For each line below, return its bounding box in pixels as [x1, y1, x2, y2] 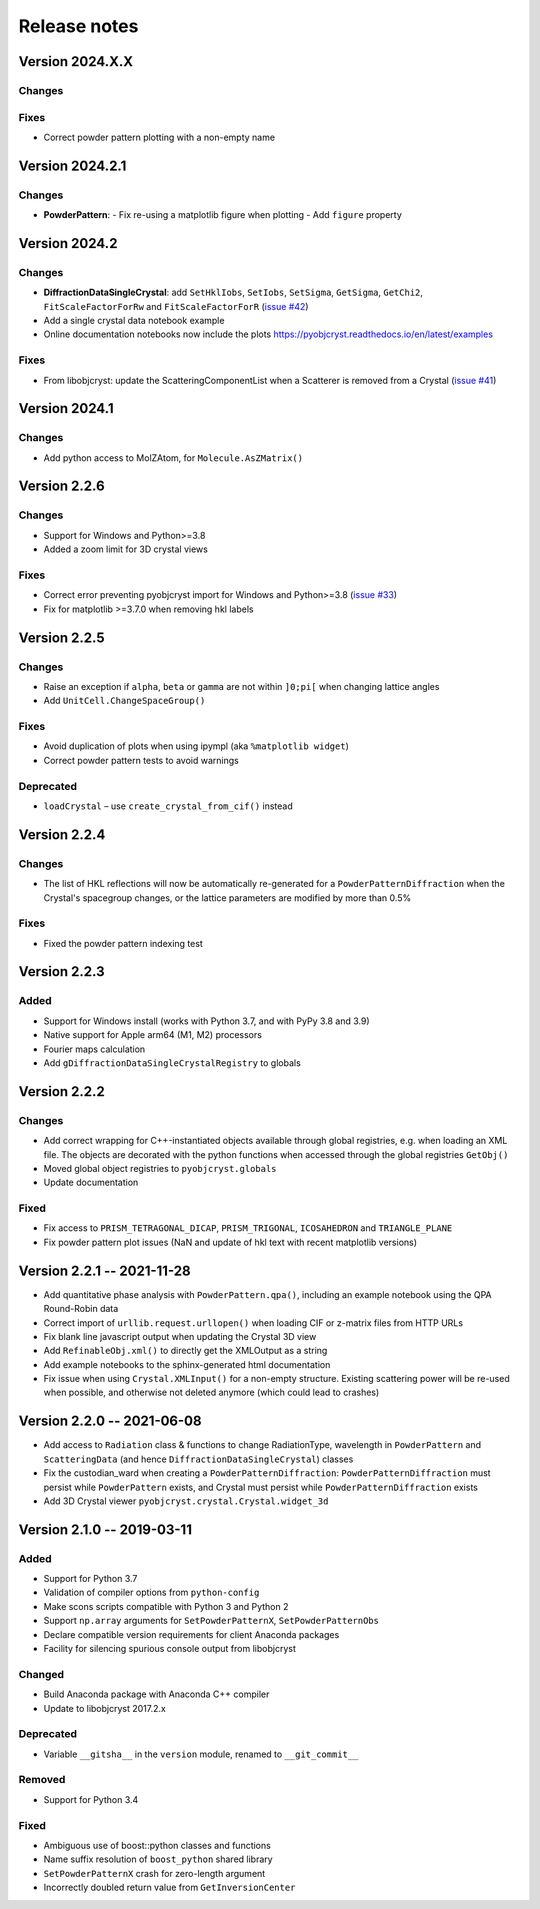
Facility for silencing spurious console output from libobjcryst [43, 1643, 297, 1655]
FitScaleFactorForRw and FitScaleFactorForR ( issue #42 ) [43, 300, 309, 312]
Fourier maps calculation [43, 1043, 146, 1055]
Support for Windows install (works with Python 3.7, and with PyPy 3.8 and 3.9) [43, 1015, 370, 1027]
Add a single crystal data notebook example [43, 314, 225, 326]
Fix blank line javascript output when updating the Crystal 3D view [43, 1330, 317, 1342]
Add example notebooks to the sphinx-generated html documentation [43, 1358, 331, 1370]
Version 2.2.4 [18, 826, 106, 843]
